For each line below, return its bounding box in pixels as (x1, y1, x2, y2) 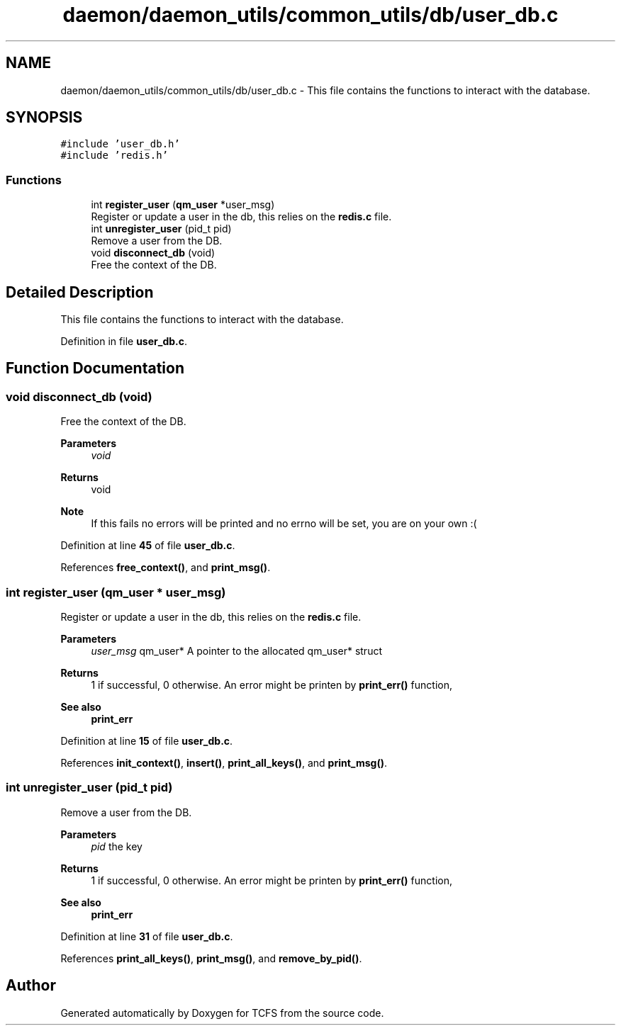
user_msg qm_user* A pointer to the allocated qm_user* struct (91, 645, 382, 657)
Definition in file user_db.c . (60, 335, 188, 348)
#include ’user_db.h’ (60, 138, 180, 150)
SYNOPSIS (6, 108, 83, 127)
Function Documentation (6, 359, 184, 378)
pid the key (91, 840, 142, 852)
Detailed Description (6, 283, 154, 301)
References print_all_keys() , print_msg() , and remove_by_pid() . (60, 952, 362, 964)
